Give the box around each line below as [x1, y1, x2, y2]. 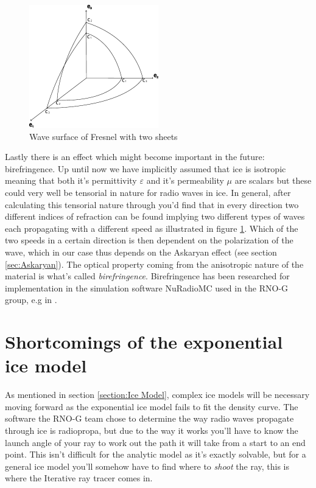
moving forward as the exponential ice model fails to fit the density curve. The [5, 400, 298, 413]
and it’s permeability [146, 174, 224, 187]
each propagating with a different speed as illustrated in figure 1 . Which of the [5, 221, 298, 234]
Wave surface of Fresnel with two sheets [29, 130, 178, 142]
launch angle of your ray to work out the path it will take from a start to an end [5, 436, 306, 448]
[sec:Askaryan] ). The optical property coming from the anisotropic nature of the [5, 257, 304, 270]
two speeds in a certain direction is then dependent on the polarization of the [5, 234, 293, 246]
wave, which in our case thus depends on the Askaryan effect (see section [5, 245, 277, 258]
